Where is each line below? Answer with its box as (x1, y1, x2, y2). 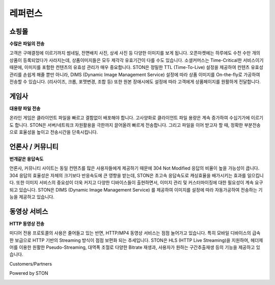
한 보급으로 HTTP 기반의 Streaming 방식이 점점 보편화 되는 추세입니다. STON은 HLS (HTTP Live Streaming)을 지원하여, (9, 237, 250, 243)
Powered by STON (9, 270, 48, 276)
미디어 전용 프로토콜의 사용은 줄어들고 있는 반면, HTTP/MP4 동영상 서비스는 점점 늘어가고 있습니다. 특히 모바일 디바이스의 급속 (9, 230, 261, 236)
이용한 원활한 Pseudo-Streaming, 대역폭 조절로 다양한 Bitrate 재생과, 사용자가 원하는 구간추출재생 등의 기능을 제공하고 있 (18, 244, 261, 250)
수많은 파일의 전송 (9, 41, 45, 47)
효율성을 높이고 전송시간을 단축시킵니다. (18, 129, 98, 135)
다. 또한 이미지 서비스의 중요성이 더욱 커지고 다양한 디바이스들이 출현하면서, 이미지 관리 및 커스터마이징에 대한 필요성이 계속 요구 (9, 179, 263, 186)
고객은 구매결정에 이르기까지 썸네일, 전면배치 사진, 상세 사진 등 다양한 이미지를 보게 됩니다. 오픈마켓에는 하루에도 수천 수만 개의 (9, 50, 261, 56)
